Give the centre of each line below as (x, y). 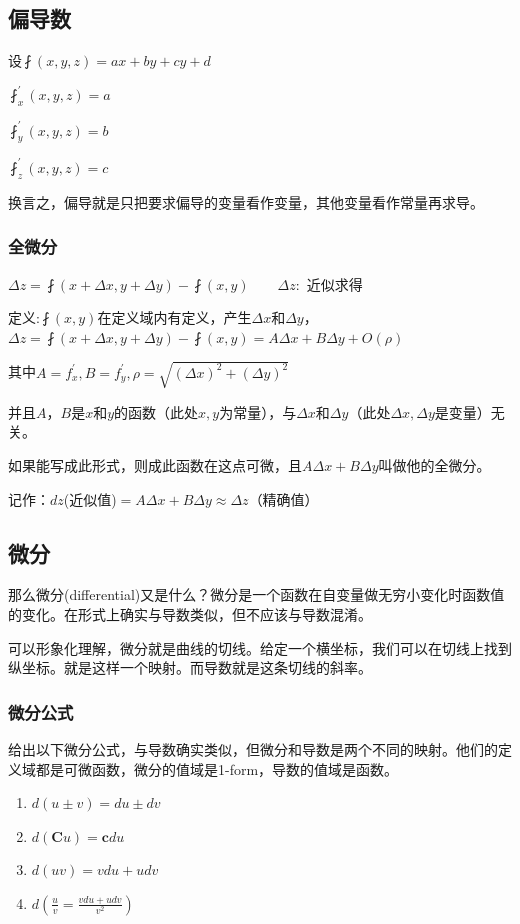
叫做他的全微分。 (434, 465)
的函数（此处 (156, 411)
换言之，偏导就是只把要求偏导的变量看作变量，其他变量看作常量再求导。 (246, 201)
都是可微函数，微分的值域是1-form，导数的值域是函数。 (217, 768)
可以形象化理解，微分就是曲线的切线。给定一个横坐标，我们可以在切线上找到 (260, 647)
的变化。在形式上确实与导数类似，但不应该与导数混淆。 (190, 614)
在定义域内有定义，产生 (174, 317)
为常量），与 (258, 411)
